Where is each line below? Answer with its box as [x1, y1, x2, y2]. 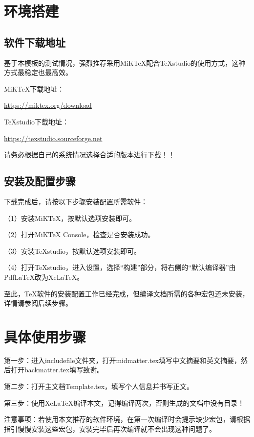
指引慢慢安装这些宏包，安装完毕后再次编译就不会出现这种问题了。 [4, 423, 216, 434]
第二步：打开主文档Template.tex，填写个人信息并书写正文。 [4, 381, 194, 391]
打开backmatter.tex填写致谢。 [10, 364, 104, 375]
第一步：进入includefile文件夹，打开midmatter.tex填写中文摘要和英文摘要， [4, 355, 241, 365]
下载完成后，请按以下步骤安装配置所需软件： [4, 196, 148, 206]
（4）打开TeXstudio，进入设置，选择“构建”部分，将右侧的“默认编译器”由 [4, 262, 236, 272]
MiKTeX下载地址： [4, 83, 64, 94]
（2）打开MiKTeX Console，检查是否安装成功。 [4, 229, 155, 240]
